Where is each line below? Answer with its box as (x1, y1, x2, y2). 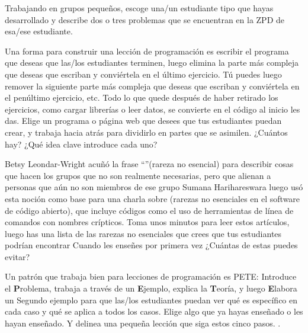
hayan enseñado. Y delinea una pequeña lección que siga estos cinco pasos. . (5, 316, 281, 329)
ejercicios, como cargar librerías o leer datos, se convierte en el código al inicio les (5, 103, 300, 115)
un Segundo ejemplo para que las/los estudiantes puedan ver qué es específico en (5, 293, 298, 306)
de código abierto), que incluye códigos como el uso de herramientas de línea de (5, 204, 294, 216)
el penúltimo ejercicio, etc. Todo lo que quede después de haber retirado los (5, 91, 278, 104)
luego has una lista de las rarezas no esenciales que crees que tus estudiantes (5, 227, 282, 239)
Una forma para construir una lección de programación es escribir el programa (5, 44, 289, 57)
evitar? (5, 250, 30, 262)
